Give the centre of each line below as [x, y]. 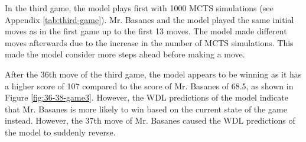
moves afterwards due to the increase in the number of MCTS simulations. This [149, 42]
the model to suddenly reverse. [60, 132]
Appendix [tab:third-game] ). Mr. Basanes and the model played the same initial [149, 19]
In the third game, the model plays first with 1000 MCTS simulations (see [139, 8]
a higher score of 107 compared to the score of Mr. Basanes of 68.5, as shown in [149, 85]
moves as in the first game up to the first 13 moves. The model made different [146, 31]
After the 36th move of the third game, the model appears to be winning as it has [153, 74]
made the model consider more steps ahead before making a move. [125, 54]
